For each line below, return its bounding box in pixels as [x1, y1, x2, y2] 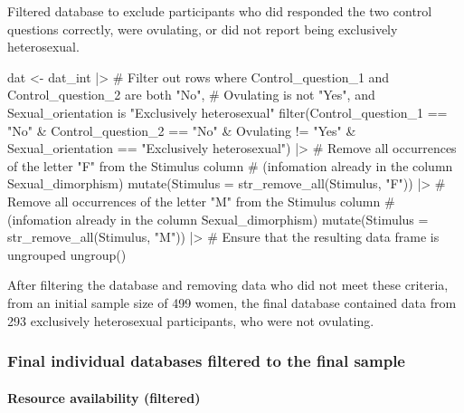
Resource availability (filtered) [7, 388, 201, 407]
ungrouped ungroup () [7, 245, 127, 264]
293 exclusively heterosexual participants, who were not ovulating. [7, 311, 374, 330]
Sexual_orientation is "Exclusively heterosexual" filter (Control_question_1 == [7, 102, 448, 121]
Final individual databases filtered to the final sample [7, 350, 405, 372]
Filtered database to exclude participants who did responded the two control [7, 2, 432, 20]
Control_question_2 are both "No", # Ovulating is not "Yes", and [7, 85, 375, 104]
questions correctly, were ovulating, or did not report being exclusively [7, 19, 398, 38]
